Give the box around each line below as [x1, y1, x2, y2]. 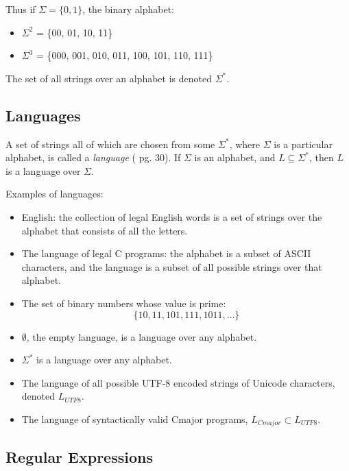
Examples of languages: [5, 186, 104, 201]
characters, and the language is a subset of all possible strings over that [21, 259, 322, 274]
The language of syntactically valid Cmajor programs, [21, 411, 248, 426]
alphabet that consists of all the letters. [21, 223, 188, 237]
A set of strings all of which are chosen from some [5, 136, 215, 151]
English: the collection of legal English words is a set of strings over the [21, 209, 322, 224]
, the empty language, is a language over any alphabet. [26, 329, 257, 343]
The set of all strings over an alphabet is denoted [5, 71, 212, 85]
